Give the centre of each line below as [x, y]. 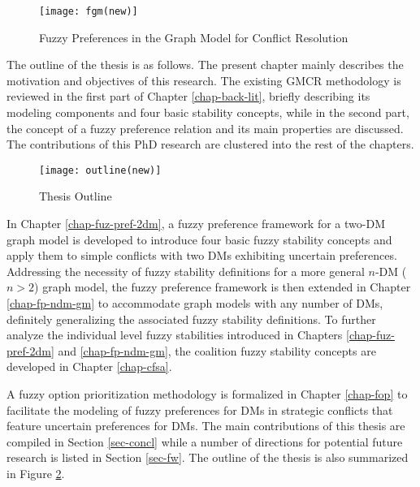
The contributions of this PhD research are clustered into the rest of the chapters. [210, 144]
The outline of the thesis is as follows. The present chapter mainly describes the [205, 65]
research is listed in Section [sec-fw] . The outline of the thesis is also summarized [208, 457]
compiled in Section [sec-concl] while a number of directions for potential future [205, 441]
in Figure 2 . [36, 473]
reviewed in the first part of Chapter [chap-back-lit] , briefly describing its [188, 96]
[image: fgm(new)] [89, 11]
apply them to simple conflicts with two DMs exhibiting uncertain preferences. [202, 255]
